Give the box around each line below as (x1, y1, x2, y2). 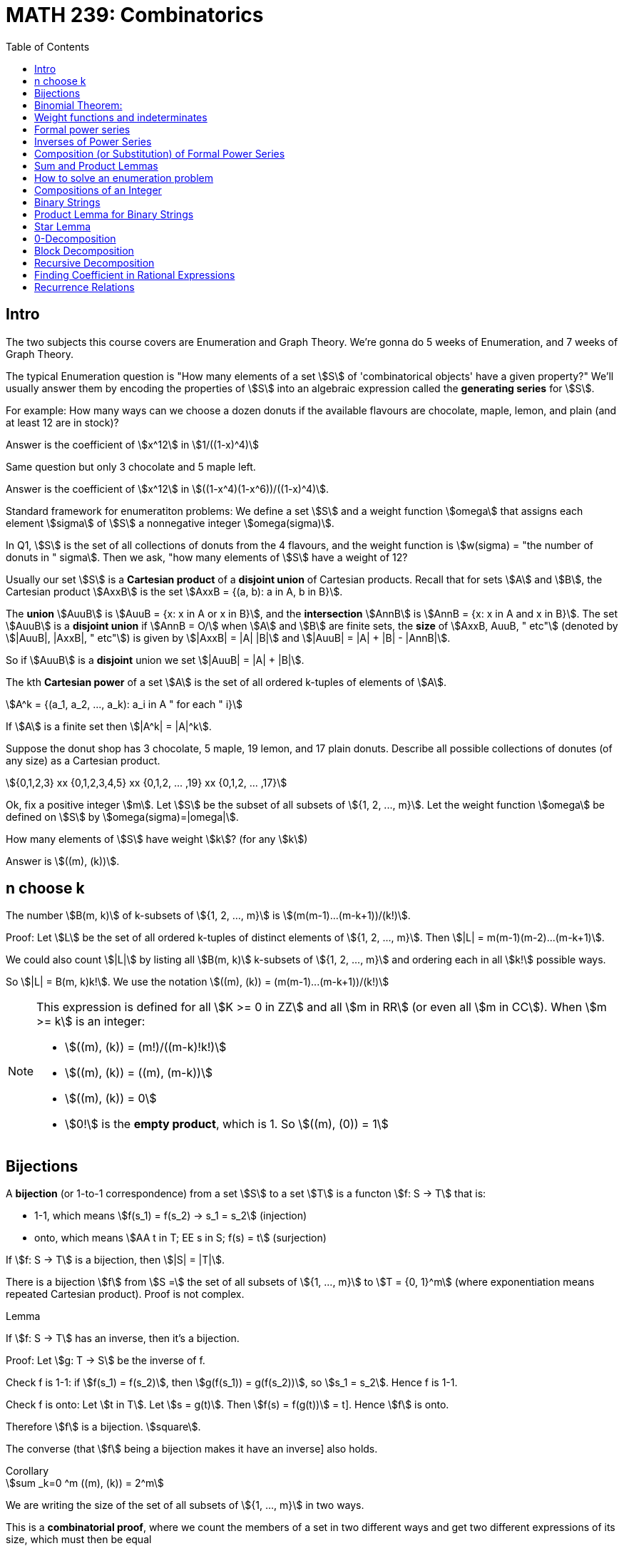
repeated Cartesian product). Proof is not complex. (6, 1288, 245, 1301)
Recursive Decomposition (34, 256, 155, 269)
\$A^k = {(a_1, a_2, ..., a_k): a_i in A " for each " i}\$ (6, 697, 243, 710)
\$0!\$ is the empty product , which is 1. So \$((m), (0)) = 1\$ (65, 1117, 389, 1132)
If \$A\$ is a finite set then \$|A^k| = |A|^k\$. (6, 720, 212, 732)
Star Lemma (34, 220, 91, 232)
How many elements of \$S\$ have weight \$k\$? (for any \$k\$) (6, 832, 308, 845)
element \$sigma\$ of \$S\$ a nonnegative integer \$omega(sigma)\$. (6, 516, 334, 529)
